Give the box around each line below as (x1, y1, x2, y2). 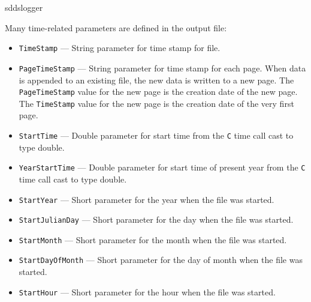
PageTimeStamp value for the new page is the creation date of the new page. (19, 85, 298, 98)
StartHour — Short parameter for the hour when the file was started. (19, 285, 276, 298)
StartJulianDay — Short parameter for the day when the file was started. (19, 213, 294, 226)
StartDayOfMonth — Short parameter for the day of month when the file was (19, 253, 303, 266)
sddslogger (5, 1, 43, 13)
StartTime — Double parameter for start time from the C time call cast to (19, 129, 294, 141)
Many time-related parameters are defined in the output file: (5, 21, 227, 34)
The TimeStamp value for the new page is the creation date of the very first (19, 97, 294, 109)
